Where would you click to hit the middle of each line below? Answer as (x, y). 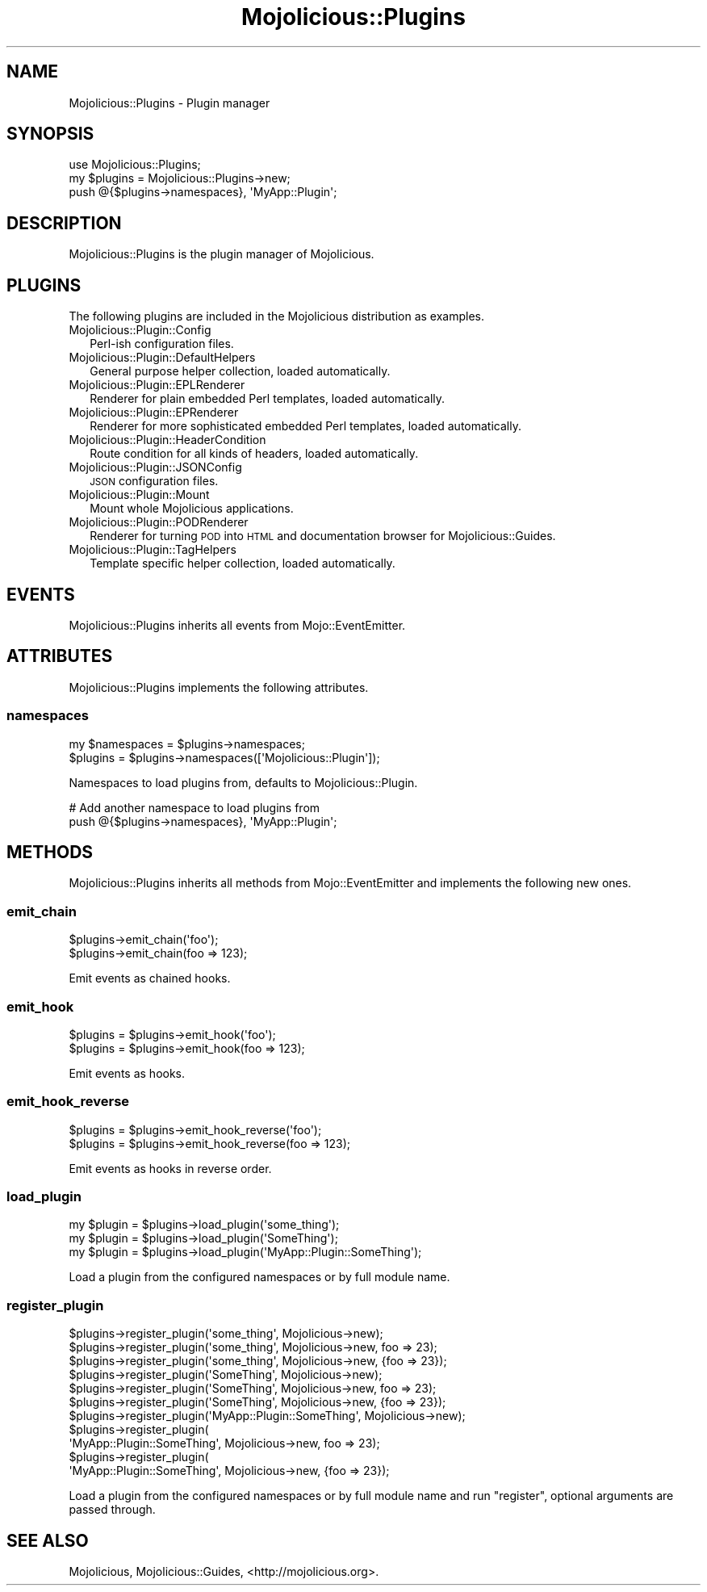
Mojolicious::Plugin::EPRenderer (154, 413)
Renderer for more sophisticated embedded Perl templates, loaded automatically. (305, 426)
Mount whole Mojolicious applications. (192, 509)
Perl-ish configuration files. (162, 344)
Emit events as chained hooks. (150, 978)
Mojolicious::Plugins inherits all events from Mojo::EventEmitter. (237, 625)
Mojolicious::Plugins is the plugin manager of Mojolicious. (222, 254)
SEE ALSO (48, 1540)
